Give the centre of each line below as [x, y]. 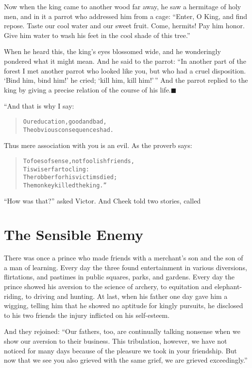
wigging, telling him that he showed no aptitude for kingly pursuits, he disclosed [124, 305]
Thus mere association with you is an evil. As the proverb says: [98, 145]
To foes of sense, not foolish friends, [79, 161]
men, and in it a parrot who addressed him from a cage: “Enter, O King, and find [126, 16]
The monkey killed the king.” [65, 185]
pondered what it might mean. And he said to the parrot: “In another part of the [125, 61]
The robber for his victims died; [70, 177]
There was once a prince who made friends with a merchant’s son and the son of [124, 258]
